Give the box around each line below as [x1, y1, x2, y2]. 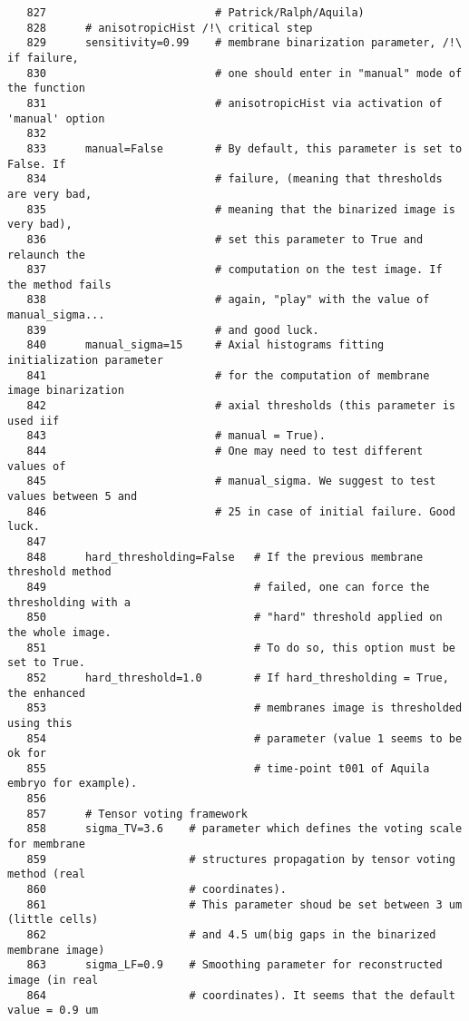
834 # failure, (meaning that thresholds [26, 172, 443, 186]
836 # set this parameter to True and [26, 232, 424, 246]
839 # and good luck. [26, 323, 319, 337]
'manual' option [7, 112, 105, 125]
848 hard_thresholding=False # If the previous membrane [26, 550, 424, 564]
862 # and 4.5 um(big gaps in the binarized [26, 928, 436, 942]
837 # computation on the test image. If [26, 263, 443, 277]
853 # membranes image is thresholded [26, 702, 463, 715]
